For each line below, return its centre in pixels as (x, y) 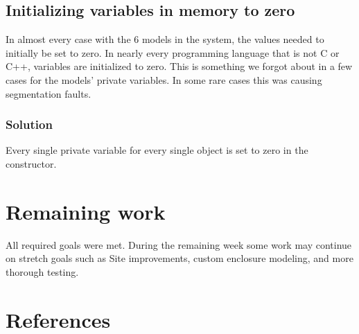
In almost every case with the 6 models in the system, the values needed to (165, 39)
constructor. (31, 163)
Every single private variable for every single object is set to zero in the (157, 150)
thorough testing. (42, 271)
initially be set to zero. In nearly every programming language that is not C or (173, 52)
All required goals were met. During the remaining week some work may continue (179, 244)
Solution (29, 124)
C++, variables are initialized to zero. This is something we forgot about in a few (179, 66)
